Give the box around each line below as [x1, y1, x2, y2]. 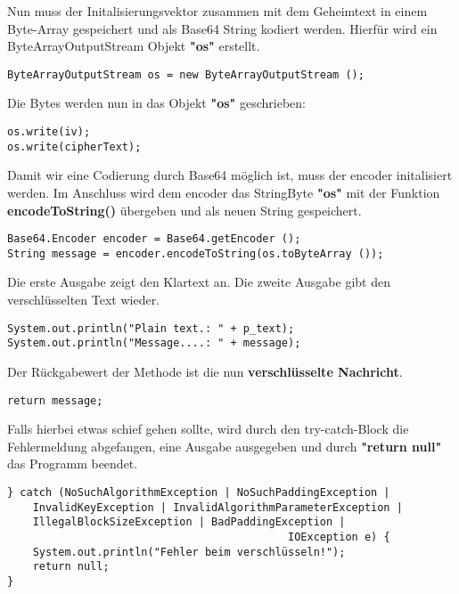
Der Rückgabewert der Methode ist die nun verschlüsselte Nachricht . [7, 362, 403, 380]
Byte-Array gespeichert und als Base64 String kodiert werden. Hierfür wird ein [7, 19, 438, 37]
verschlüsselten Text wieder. [7, 290, 160, 309]
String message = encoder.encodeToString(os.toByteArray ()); [7, 247, 384, 260]
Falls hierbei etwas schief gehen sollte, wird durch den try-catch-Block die [7, 419, 409, 438]
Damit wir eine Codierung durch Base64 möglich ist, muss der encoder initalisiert [7, 166, 453, 184]
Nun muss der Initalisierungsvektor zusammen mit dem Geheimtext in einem [7, 2, 428, 20]
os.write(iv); [7, 126, 91, 139]
